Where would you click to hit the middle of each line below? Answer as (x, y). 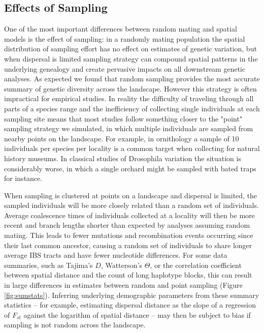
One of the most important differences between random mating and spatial (121, 29)
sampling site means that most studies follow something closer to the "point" (123, 118)
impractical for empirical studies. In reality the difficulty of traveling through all (129, 98)
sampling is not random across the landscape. (75, 325)
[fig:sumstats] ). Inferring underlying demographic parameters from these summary (132, 295)
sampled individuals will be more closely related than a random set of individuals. (131, 205)
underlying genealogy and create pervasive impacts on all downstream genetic (125, 68)
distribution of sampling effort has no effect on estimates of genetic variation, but (130, 49)
